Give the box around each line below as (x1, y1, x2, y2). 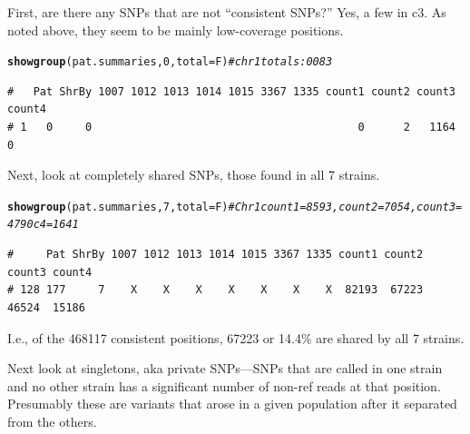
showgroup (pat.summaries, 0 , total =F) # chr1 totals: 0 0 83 (7, 55, 333, 69)
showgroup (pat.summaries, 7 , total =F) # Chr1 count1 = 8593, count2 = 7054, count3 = (7, 200, 463, 213)
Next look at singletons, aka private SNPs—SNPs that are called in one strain (7, 359, 443, 378)
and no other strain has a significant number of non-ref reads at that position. (7, 376, 441, 395)
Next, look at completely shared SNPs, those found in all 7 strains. (7, 165, 380, 184)
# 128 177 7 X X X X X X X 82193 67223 (7, 283, 424, 297)
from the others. (7, 411, 97, 430)
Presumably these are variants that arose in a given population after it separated (7, 394, 457, 413)
